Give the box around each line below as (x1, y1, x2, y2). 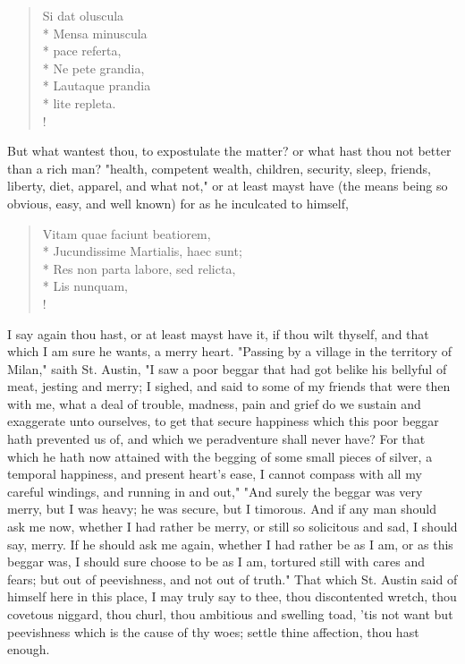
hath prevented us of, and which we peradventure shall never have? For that (7, 430, 426, 448)
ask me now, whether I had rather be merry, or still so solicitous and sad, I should (7, 517, 458, 536)
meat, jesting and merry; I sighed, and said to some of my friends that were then (7, 377, 451, 396)
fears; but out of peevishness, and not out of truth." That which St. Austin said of (7, 569, 458, 588)
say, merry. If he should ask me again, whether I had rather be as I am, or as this (7, 534, 453, 553)
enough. (7, 640, 50, 659)
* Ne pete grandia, (42, 58, 145, 77)
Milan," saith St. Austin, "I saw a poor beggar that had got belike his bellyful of (7, 359, 447, 378)
